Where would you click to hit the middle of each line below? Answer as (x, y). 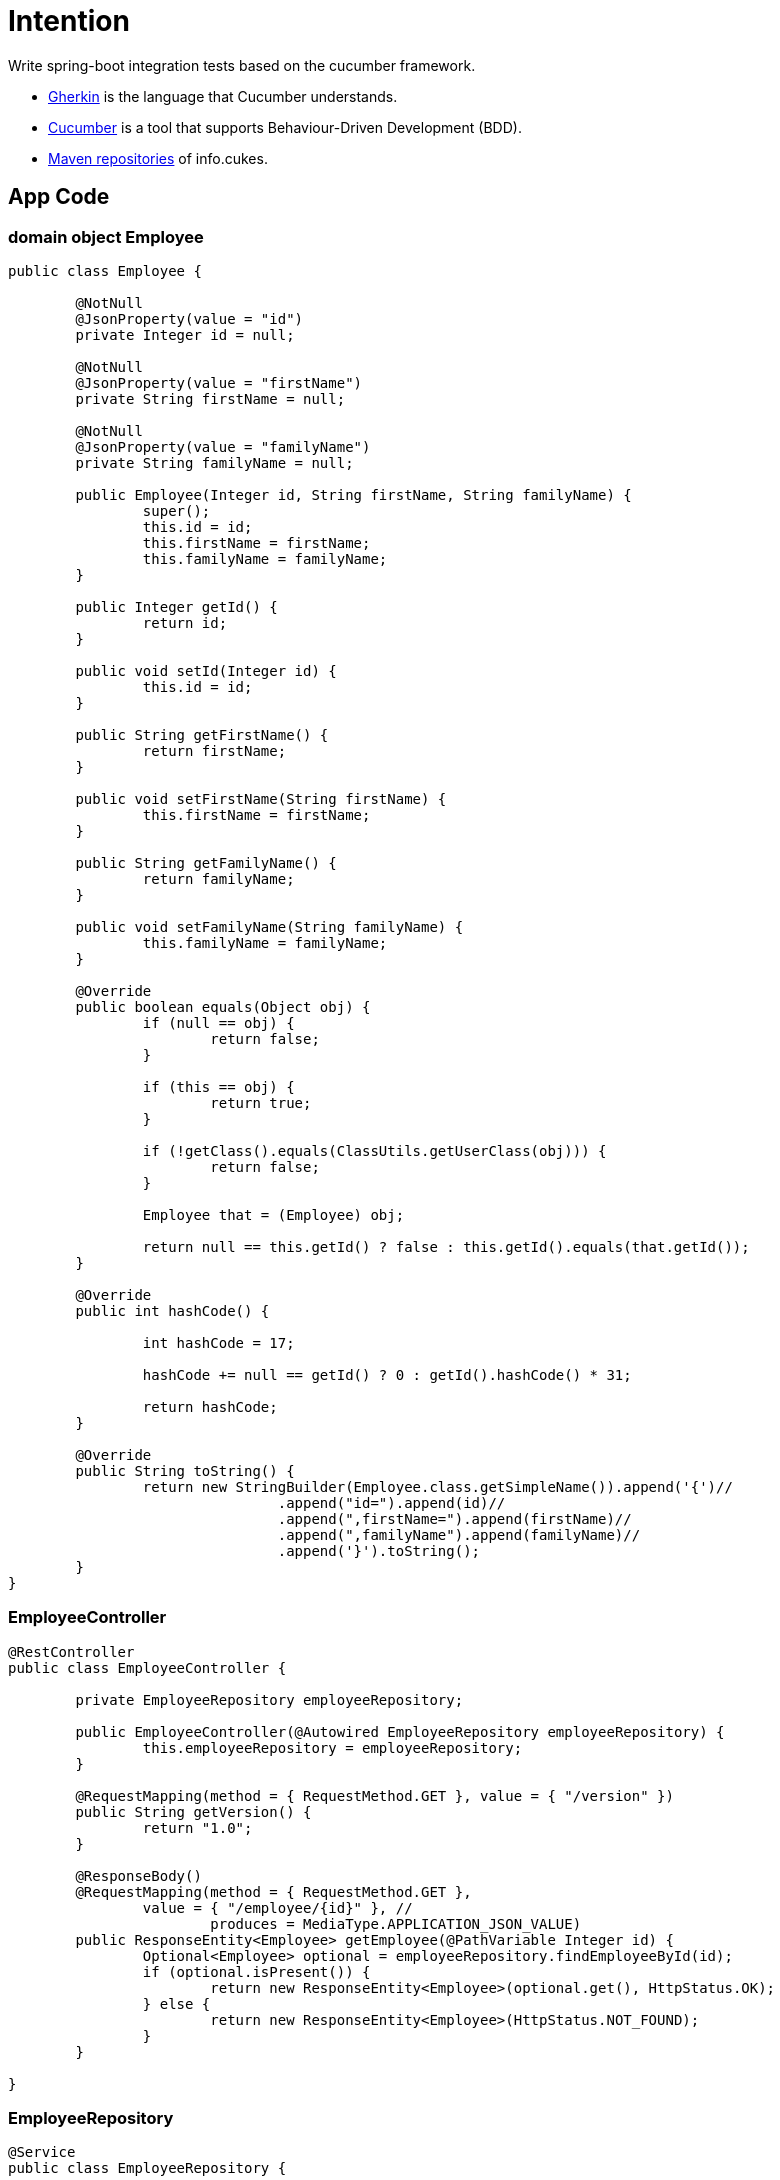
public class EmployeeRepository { (147, 2168)
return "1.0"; (197, 1827)
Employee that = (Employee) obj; (273, 1214)
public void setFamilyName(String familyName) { (269, 926)
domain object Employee (106, 236)
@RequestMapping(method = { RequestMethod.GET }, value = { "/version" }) (374, 1795)
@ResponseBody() (138, 1875)
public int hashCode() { (172, 1310)
